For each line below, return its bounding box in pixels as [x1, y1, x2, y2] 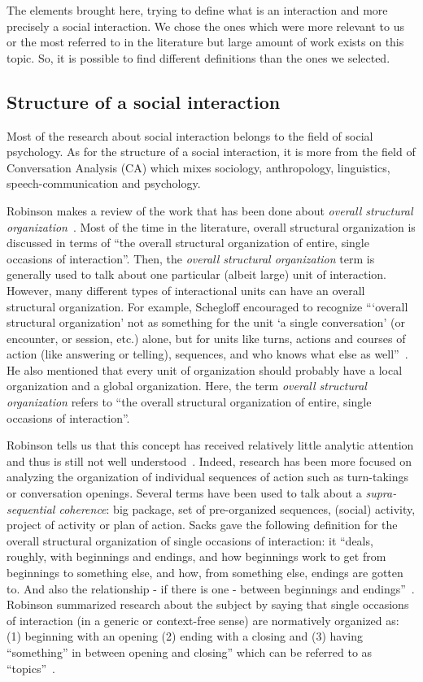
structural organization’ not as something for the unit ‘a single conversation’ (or [7, 314, 405, 331]
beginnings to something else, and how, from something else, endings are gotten [7, 564, 403, 581]
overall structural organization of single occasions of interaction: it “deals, [7, 532, 373, 549]
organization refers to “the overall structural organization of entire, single [7, 393, 372, 411]
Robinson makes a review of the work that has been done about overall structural [7, 202, 413, 219]
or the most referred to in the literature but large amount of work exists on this [7, 33, 404, 50]
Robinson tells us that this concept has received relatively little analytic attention [7, 437, 414, 454]
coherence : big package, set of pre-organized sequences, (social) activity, [59, 500, 416, 517]
